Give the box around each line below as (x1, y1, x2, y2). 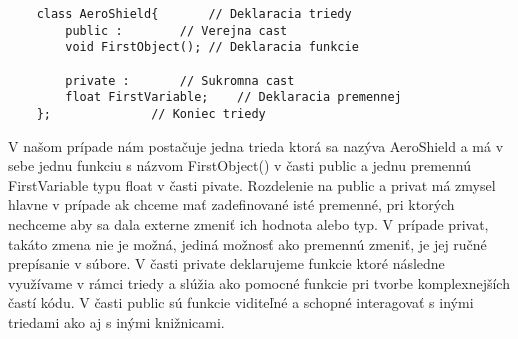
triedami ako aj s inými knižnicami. (8, 311, 225, 332)
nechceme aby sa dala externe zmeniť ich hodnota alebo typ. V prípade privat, (8, 213, 489, 234)
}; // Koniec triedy (36, 106, 266, 121)
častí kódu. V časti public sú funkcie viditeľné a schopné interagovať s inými (8, 292, 474, 313)
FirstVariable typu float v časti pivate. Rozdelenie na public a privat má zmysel (8, 174, 496, 195)
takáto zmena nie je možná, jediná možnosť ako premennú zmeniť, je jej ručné (8, 233, 487, 254)
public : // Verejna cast (65, 23, 288, 38)
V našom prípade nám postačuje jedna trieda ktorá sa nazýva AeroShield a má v (8, 135, 504, 156)
